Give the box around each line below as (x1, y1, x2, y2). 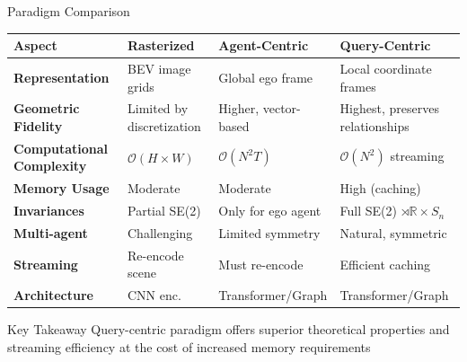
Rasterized (128, 36, 195, 55)
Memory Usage (13, 179, 110, 198)
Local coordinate (339, 58, 432, 77)
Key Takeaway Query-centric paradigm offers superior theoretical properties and (7, 320, 450, 339)
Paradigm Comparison (7, 2, 130, 20)
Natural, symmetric (339, 223, 447, 242)
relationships (339, 116, 410, 135)
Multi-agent (13, 223, 88, 242)
